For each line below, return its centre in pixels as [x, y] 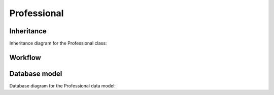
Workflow [25, 57]
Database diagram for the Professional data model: [63, 85]
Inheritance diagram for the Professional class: [58, 43]
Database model [36, 74]
